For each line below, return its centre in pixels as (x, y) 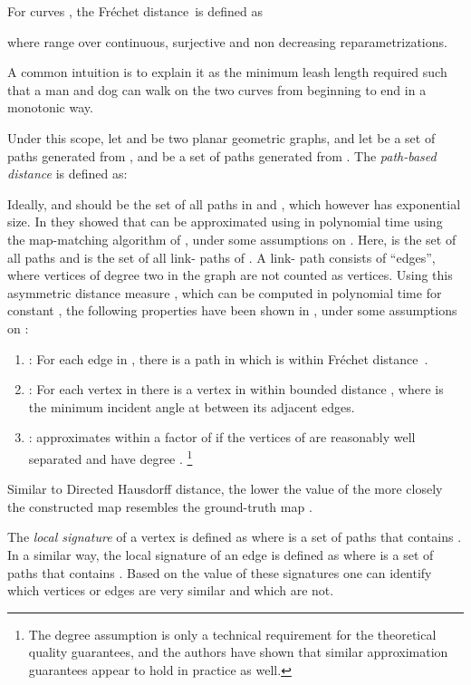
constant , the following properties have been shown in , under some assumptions (232, 310)
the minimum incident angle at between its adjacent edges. (192, 406)
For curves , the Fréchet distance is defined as (135, 11)
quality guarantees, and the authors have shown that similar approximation (238, 652)
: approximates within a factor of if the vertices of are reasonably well (222, 437)
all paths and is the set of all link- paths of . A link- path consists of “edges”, (221, 257)
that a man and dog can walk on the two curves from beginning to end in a (217, 89)
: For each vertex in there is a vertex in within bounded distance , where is (236, 389)
